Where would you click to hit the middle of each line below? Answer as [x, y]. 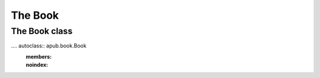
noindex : [37, 65]
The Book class [42, 31]
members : [39, 56]
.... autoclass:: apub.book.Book [49, 46]
